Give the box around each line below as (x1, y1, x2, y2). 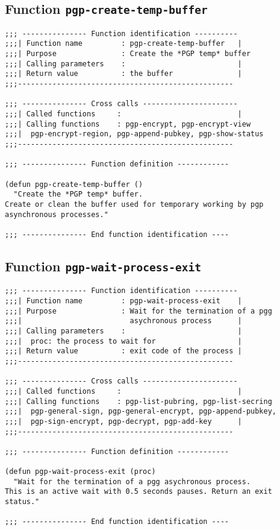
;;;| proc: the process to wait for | (5, 336, 242, 345)
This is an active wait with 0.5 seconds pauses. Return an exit (5, 487, 272, 496)
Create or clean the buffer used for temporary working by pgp (5, 200, 264, 209)
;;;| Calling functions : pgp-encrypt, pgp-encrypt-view (5, 119, 251, 128)
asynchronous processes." (5, 210, 108, 219)
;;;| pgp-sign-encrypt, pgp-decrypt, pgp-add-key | (5, 417, 242, 426)
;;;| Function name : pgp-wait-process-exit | (5, 297, 242, 305)
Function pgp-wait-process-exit (5, 256, 201, 275)
